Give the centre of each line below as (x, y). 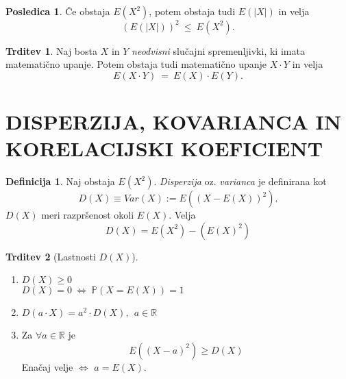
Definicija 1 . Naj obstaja (60, 181)
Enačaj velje (47, 366)
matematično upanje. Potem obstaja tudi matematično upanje (136, 64)
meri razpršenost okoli (88, 215)
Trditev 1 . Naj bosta (51, 50)
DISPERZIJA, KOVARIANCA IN (173, 121)
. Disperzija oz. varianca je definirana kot (240, 181)
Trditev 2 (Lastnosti (51, 256)
